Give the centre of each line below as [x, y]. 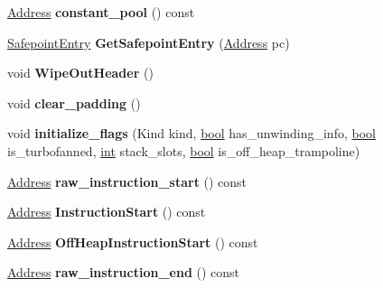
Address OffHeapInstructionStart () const [133, 242]
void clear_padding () [74, 102]
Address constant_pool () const [101, 12]
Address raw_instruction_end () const [124, 272]
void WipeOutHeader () [80, 73]
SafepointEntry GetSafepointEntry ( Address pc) [149, 42]
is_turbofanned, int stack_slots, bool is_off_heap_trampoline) [184, 150]
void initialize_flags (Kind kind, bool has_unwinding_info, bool [191, 133]
